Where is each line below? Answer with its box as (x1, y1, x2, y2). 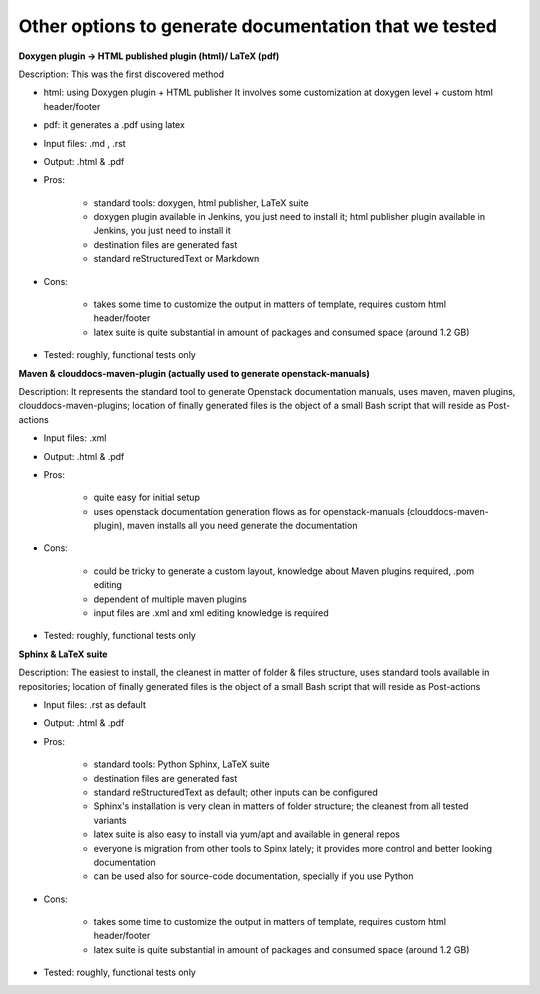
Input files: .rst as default (43, 699, 147, 710)
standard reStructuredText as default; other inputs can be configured (93, 786, 379, 798)
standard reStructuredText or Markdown (93, 253, 260, 265)
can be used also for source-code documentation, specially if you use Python (93, 870, 414, 882)
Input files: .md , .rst (43, 137, 126, 149)
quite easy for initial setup (93, 491, 200, 504)
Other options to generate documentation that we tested (18, 15, 497, 37)
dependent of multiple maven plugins (93, 593, 247, 605)
